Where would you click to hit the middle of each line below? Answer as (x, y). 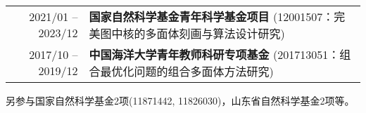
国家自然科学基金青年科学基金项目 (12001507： (212, 16)
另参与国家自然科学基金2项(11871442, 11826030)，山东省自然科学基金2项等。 (180, 100)
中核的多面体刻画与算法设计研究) (198, 33)
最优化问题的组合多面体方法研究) (187, 71)
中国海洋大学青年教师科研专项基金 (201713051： (214, 54)
